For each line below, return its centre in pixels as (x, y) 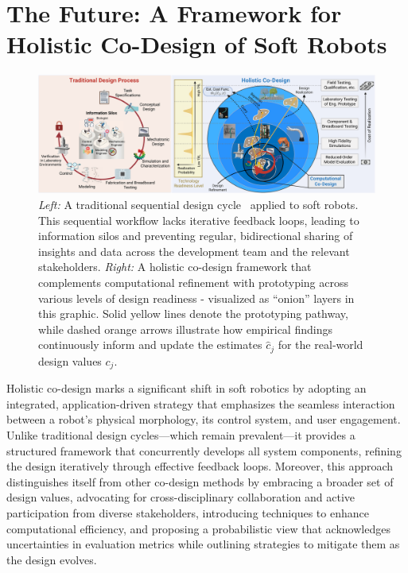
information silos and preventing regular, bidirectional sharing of (196, 236)
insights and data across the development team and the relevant (194, 251)
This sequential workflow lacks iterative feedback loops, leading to (199, 220)
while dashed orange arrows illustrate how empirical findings (185, 329)
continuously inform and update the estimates (150, 345)
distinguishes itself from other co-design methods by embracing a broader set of (200, 481)
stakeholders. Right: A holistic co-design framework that (175, 267)
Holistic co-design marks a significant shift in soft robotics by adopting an (187, 388)
